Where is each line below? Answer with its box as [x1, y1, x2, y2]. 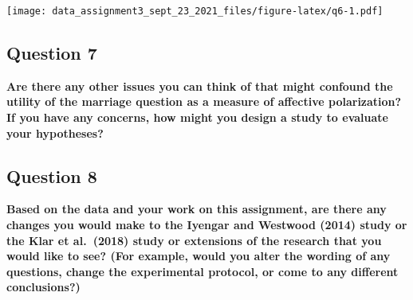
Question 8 [6, 163, 97, 188]
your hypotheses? [6, 124, 104, 141]
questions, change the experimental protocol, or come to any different [6, 263, 399, 279]
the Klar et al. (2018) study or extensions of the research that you [6, 232, 382, 248]
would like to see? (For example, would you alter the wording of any [6, 247, 391, 264]
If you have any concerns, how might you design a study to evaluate [6, 109, 388, 126]
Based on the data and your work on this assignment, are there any [6, 201, 387, 217]
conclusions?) [6, 279, 81, 295]
